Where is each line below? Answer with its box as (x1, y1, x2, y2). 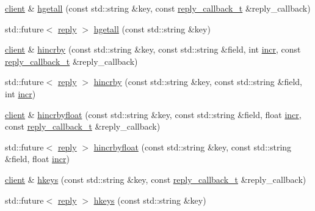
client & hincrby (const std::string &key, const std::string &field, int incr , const (5, 43, 301, 56)
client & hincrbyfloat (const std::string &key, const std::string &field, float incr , (5, 108, 302, 120)
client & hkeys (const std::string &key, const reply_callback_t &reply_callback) (5, 172, 306, 185)
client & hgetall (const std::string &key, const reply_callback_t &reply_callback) (5, 2, 311, 14)
